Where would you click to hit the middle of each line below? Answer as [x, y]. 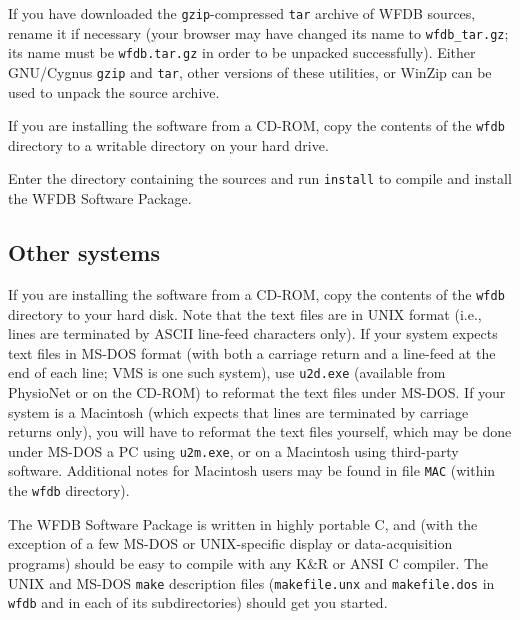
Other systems [84, 252]
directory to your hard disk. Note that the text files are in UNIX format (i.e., [245, 313]
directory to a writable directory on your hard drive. [168, 144]
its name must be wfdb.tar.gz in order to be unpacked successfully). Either [242, 52]
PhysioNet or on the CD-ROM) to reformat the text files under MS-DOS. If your [257, 392]
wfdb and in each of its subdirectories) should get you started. [198, 602]
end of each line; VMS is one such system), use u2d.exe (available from [227, 372]
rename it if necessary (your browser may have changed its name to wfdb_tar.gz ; [258, 32]
